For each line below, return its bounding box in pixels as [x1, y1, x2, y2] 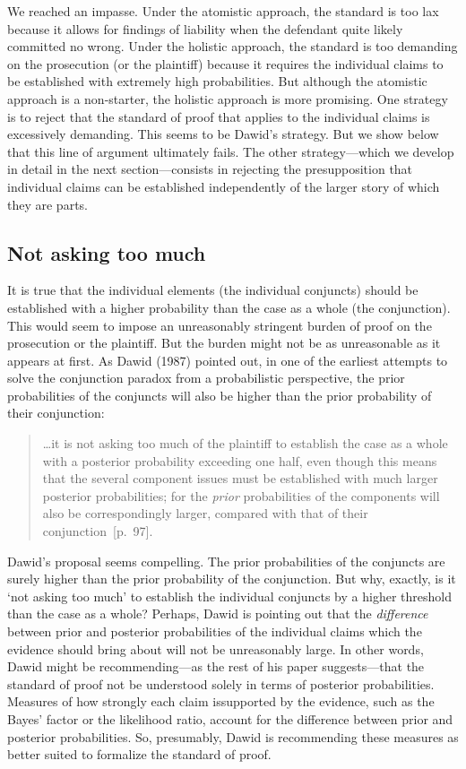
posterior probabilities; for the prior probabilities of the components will [42, 486, 440, 505]
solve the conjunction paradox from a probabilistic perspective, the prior [7, 368, 405, 387]
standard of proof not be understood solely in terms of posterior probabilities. [7, 674, 435, 693]
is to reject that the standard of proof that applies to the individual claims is [7, 107, 430, 125]
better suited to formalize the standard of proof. [7, 745, 272, 764]
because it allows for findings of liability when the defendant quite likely [7, 19, 403, 38]
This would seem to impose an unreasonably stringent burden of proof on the [7, 315, 432, 334]
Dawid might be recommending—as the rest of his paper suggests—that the [7, 657, 425, 676]
